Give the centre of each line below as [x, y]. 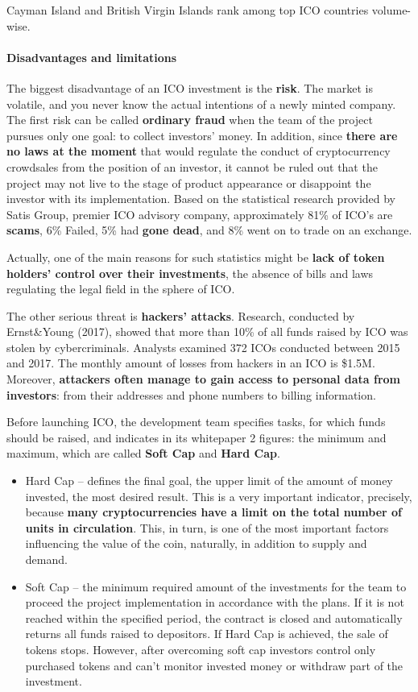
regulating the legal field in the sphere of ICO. [121, 289]
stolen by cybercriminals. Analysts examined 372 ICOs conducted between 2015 [203, 347]
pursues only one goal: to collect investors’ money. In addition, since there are [202, 135]
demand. [46, 559]
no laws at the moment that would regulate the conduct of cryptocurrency [199, 151]
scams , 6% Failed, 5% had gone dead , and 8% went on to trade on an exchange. [209, 230]
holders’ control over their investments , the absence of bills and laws [190, 273]
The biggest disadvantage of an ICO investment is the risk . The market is [190, 87]
